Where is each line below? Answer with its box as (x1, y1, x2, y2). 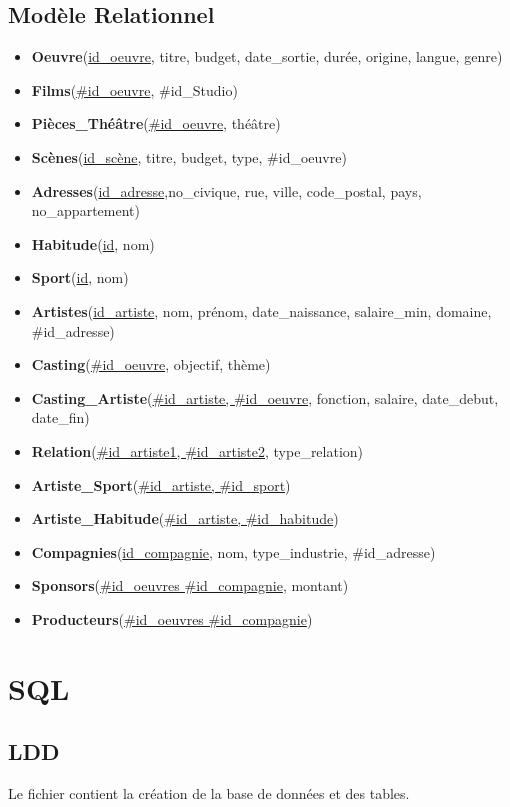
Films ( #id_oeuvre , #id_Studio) (31, 79, 238, 100)
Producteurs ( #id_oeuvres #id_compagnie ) (31, 608, 313, 629)
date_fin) (31, 407, 90, 428)
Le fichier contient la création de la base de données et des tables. (8, 783, 410, 804)
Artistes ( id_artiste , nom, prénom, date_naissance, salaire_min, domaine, (31, 300, 492, 321)
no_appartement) (31, 200, 140, 221)
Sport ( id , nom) (31, 267, 129, 288)
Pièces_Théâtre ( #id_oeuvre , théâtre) (31, 113, 281, 134)
